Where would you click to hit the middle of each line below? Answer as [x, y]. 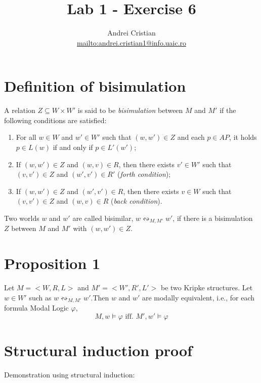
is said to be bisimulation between [130, 110]
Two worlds [22, 218]
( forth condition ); [144, 174]
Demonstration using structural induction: [70, 374]
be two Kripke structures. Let [207, 288]
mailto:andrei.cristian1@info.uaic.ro [132, 42]
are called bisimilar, [103, 218]
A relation [20, 110]
